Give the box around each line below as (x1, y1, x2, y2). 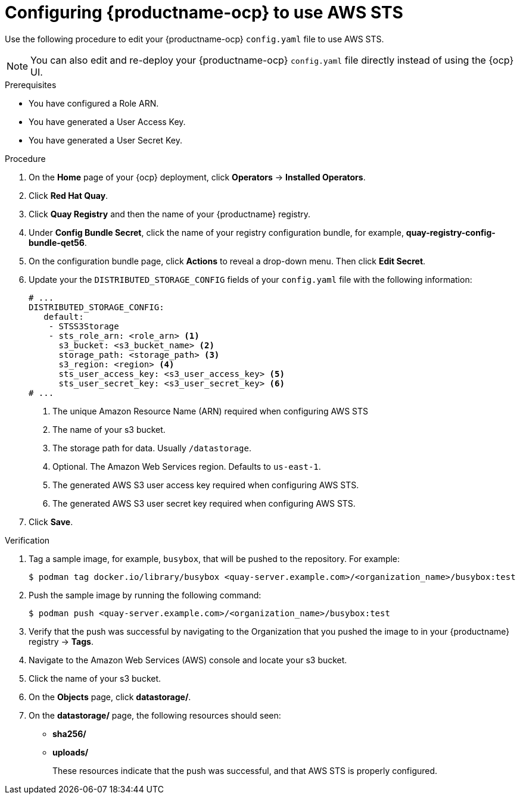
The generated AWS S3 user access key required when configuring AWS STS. (52, 479, 359, 490)
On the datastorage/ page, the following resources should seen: (29, 710, 281, 720)
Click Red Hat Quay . (29, 190, 108, 201)
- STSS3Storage (48, 321, 119, 331)
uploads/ (52, 747, 89, 757)
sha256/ (52, 728, 86, 739)
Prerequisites (5, 79, 57, 90)
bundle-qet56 (29, 237, 85, 248)
